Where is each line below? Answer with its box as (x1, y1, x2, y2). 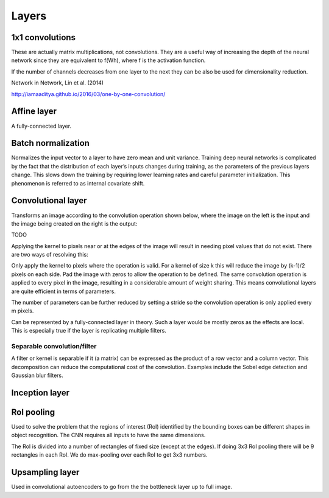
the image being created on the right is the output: (11, 220, 138, 227)
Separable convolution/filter (11, 342, 97, 350)
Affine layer (11, 106, 57, 117)
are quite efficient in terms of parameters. (11, 288, 116, 295)
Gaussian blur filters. (11, 372, 63, 379)
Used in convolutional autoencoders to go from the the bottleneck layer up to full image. (11, 483, 233, 491)
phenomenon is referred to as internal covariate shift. (11, 179, 145, 187)
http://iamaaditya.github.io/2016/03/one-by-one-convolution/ (11, 90, 166, 97)
